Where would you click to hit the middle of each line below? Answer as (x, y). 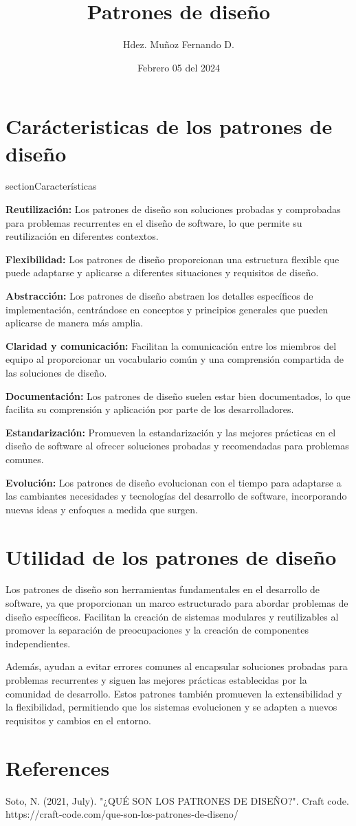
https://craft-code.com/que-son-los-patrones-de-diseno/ (122, 814)
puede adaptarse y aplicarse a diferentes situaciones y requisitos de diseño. (162, 272)
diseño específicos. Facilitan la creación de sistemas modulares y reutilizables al (172, 616)
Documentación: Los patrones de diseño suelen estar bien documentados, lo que (178, 395)
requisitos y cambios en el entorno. (78, 720)
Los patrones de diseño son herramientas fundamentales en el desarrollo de (163, 589)
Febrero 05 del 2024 (179, 67)
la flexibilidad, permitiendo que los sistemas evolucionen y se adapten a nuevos (171, 707)
